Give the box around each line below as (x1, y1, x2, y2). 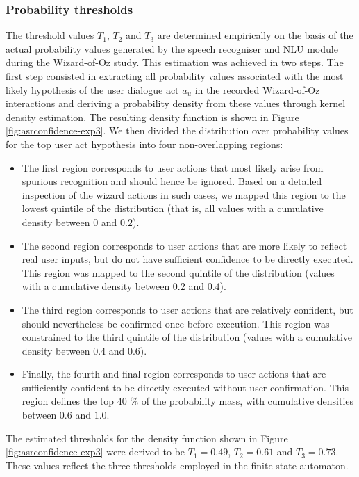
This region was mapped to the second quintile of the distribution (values (22, 265, 335, 280)
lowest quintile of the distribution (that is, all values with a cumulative (22, 201, 324, 216)
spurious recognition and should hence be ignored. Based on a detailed (22, 174, 322, 188)
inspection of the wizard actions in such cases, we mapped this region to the (22, 187, 346, 202)
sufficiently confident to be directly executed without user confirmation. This (22, 380, 349, 394)
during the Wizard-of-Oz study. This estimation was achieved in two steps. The (6, 55, 344, 70)
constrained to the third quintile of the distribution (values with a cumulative (22, 330, 353, 344)
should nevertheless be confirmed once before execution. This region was (22, 316, 330, 330)
